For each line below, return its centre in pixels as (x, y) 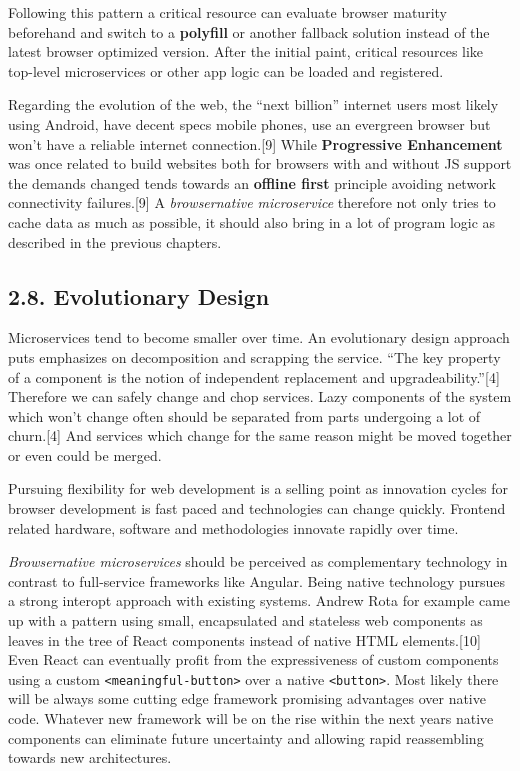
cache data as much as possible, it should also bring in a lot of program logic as (252, 221)
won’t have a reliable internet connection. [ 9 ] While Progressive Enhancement (255, 143)
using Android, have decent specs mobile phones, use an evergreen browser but (249, 123)
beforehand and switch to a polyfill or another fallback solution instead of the (249, 31)
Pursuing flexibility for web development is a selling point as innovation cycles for (258, 488)
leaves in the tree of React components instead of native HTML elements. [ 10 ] (244, 639)
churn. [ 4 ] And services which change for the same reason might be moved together (260, 435)
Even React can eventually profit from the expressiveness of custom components (253, 659)
